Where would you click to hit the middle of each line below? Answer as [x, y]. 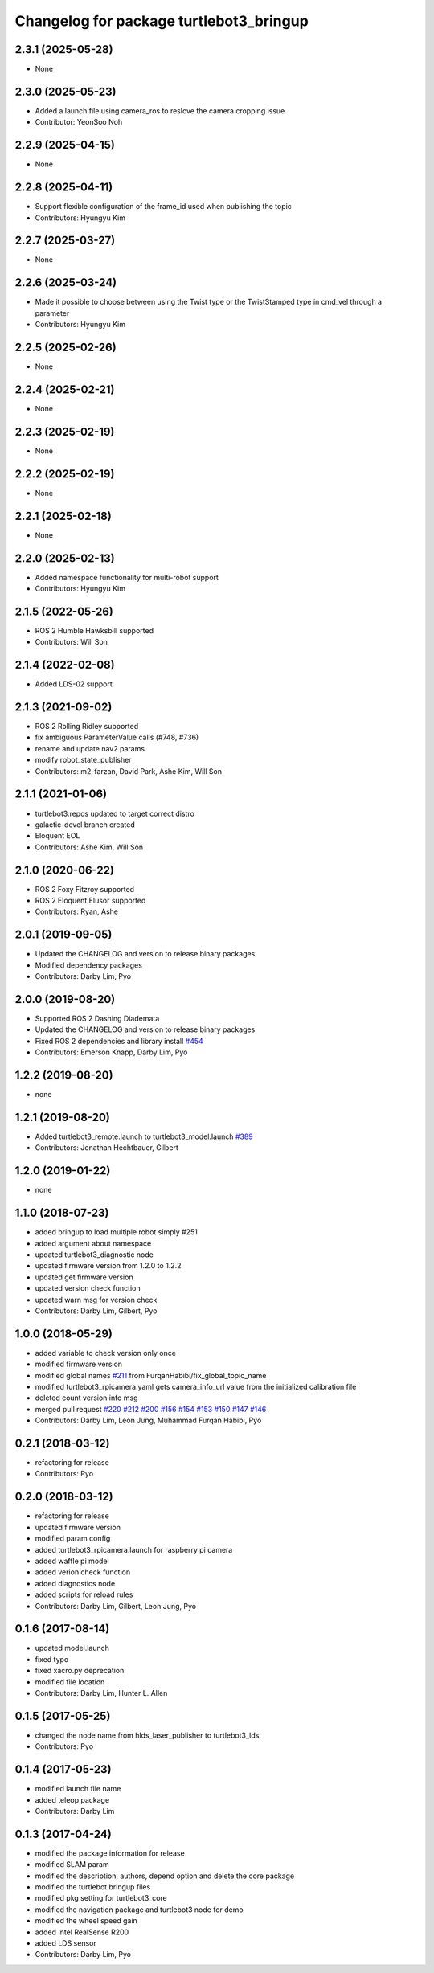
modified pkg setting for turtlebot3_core [101, 1898]
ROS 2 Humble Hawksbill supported [94, 630]
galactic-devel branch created [85, 825]
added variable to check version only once [106, 1353]
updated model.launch [72, 1648]
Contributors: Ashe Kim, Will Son [89, 847]
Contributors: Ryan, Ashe [76, 911]
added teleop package [72, 1799]
